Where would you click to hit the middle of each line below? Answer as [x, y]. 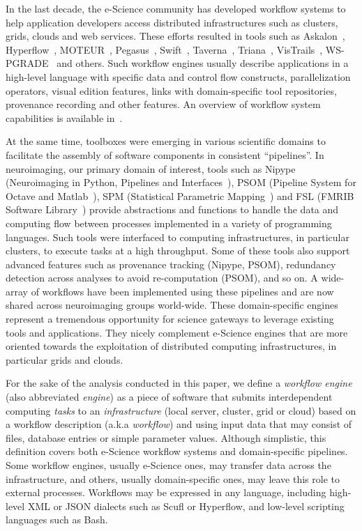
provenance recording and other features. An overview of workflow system [163, 104]
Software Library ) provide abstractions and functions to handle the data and [172, 209]
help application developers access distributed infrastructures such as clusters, [172, 22]
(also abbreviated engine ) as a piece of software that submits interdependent [169, 397]
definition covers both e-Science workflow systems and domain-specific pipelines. [177, 451]
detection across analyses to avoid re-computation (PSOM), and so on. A [162, 278]
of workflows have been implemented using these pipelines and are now [182, 291]
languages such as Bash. [57, 520]
